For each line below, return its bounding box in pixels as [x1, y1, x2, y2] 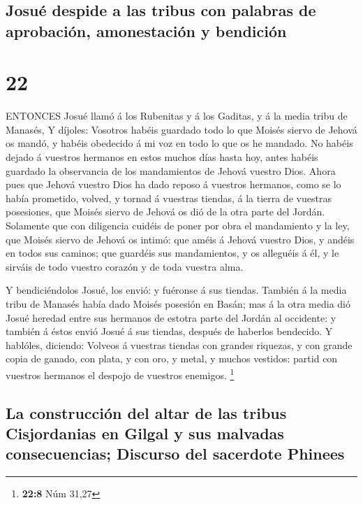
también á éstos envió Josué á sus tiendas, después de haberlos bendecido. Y [6, 324, 333, 339]
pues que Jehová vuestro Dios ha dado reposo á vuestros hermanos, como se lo [6, 177, 341, 192]
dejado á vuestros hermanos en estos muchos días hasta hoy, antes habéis [6, 150, 318, 164]
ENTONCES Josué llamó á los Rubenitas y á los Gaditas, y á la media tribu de [6, 108, 348, 123]
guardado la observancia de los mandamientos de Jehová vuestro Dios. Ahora [6, 163, 336, 178]
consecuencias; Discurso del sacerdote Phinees [6, 443, 345, 464]
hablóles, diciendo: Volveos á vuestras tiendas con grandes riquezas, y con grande [6, 337, 353, 352]
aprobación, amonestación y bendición [6, 20, 287, 41]
